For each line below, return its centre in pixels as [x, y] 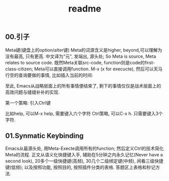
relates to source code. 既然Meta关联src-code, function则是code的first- [80, 62]
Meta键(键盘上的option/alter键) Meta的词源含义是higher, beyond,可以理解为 [84, 50]
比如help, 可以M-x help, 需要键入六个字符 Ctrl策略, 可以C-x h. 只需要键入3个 [84, 113]
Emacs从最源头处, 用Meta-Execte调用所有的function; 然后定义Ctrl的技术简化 [84, 148]
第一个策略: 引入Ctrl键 [28, 103]
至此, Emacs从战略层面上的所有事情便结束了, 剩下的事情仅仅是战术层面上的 [83, 85]
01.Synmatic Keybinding [45, 136]
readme [85, 9]
